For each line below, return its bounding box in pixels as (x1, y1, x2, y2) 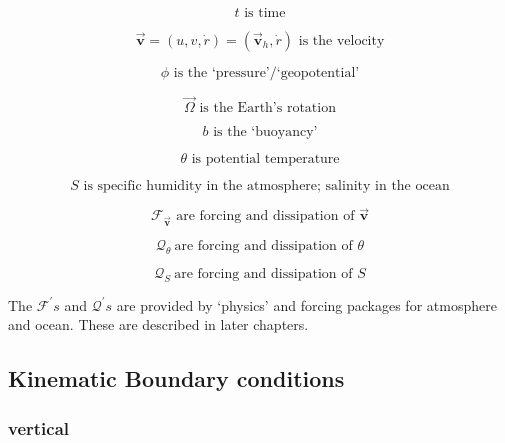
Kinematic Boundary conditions (8, 363, 345, 394)
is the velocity (298, 34, 385, 48)
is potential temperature (191, 152, 340, 167)
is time (244, 6, 286, 20)
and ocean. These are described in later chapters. (8, 314, 309, 335)
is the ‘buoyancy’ (213, 125, 318, 140)
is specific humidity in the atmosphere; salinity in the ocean (83, 179, 450, 194)
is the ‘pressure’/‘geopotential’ (173, 66, 360, 80)
